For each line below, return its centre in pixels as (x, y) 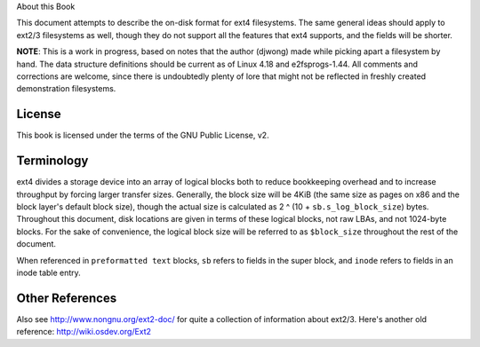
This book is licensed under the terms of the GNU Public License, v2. (143, 135)
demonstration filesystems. (66, 89)
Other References (67, 298)
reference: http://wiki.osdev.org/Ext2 (84, 332)
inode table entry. (49, 272)
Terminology (52, 161)
